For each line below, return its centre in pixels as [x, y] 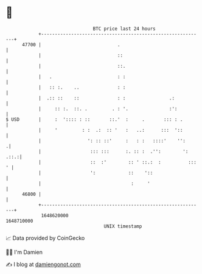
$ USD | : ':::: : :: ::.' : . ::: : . [94, 119]
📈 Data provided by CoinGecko [45, 238]
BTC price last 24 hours [124, 29]
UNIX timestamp [123, 226]
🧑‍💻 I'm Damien [24, 252]
